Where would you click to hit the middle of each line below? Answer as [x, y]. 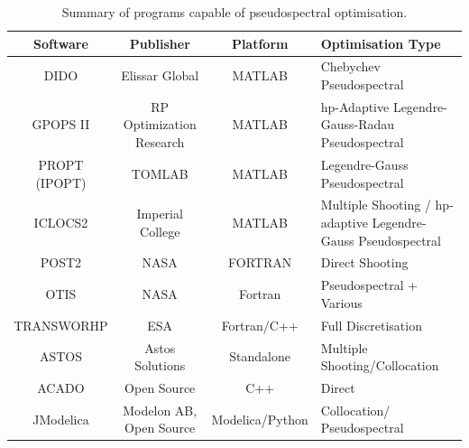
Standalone [260, 356]
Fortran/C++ [260, 325]
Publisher [160, 43]
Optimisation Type [381, 43]
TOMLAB [160, 173]
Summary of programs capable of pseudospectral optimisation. [234, 12]
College [160, 231]
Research [160, 142]
